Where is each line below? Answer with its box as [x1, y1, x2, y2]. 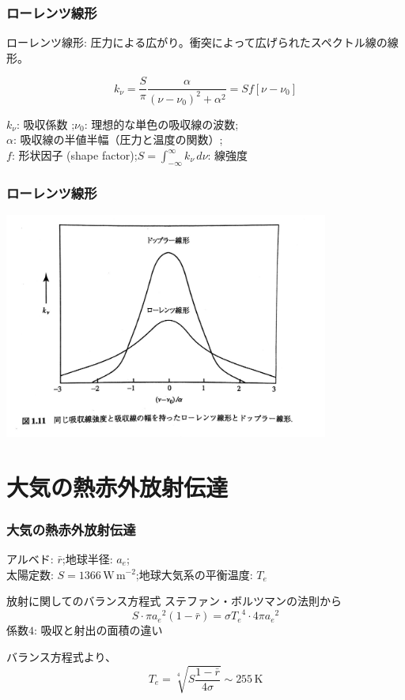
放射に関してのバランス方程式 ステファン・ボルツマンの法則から [6, 593, 342, 609]
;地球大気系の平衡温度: [135, 566, 253, 582]
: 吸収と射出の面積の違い [34, 622, 163, 638]
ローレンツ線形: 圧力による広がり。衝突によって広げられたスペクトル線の [6, 34, 388, 51]
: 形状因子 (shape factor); [11, 147, 138, 163]
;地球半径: [62, 550, 113, 566]
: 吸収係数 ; [16, 115, 75, 132]
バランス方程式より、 [6, 648, 116, 664]
